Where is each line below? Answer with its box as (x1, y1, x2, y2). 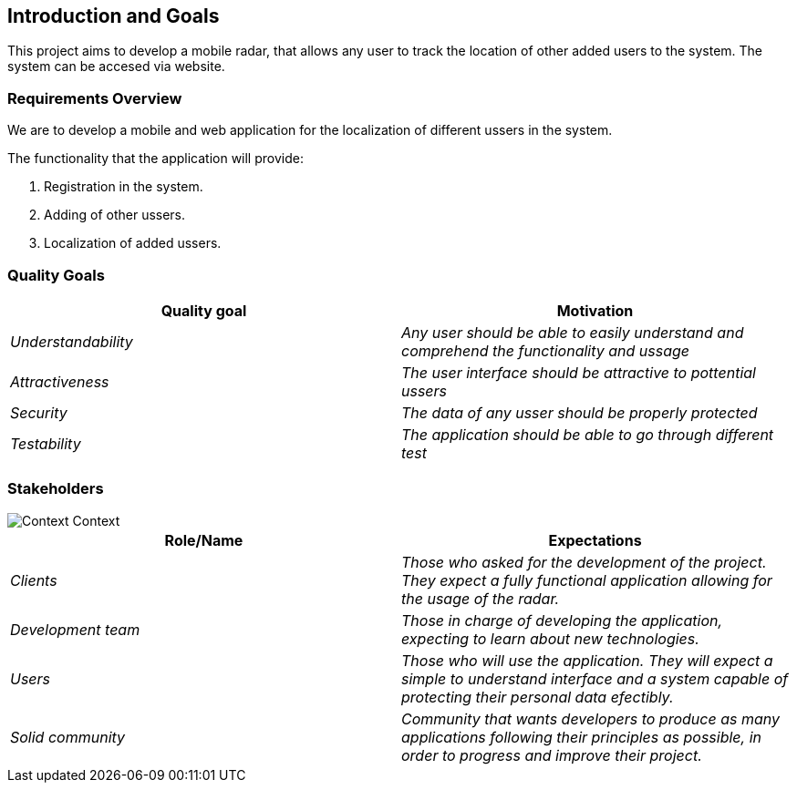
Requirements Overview (7, 88, 182, 108)
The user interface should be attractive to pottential (401, 363, 756, 382)
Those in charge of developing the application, (401, 610, 723, 630)
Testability (10, 434, 81, 453)
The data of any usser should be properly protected (401, 403, 758, 422)
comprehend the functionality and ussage (401, 341, 690, 360)
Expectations (548, 530, 642, 549)
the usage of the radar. (401, 589, 560, 608)
